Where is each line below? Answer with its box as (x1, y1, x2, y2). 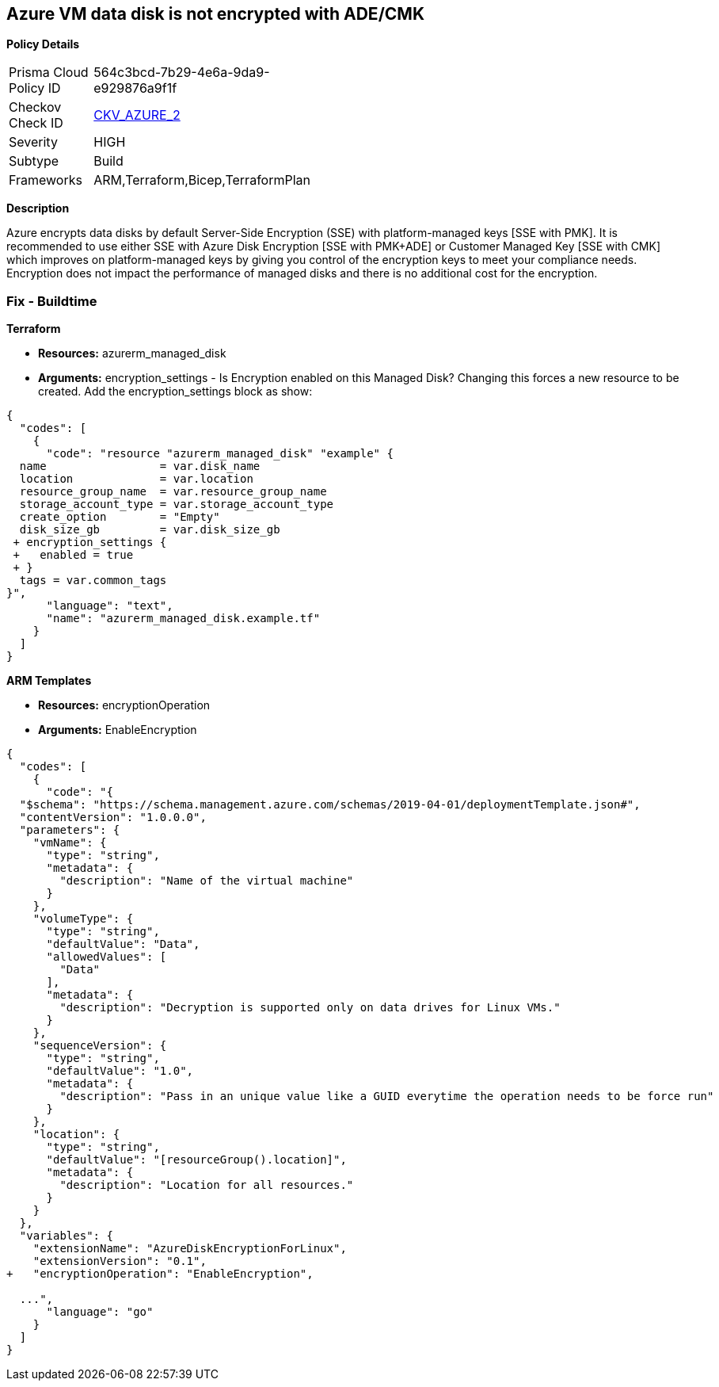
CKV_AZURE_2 (93, 107, 181, 124)
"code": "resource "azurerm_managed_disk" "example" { (46, 447, 394, 460)
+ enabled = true (13, 548, 134, 562)
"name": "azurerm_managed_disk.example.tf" (46, 612, 321, 625)
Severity (9, 134, 58, 151)
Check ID (9, 115, 63, 132)
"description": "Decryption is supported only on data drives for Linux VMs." (59, 1001, 561, 1014)
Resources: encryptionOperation (38, 698, 211, 713)
